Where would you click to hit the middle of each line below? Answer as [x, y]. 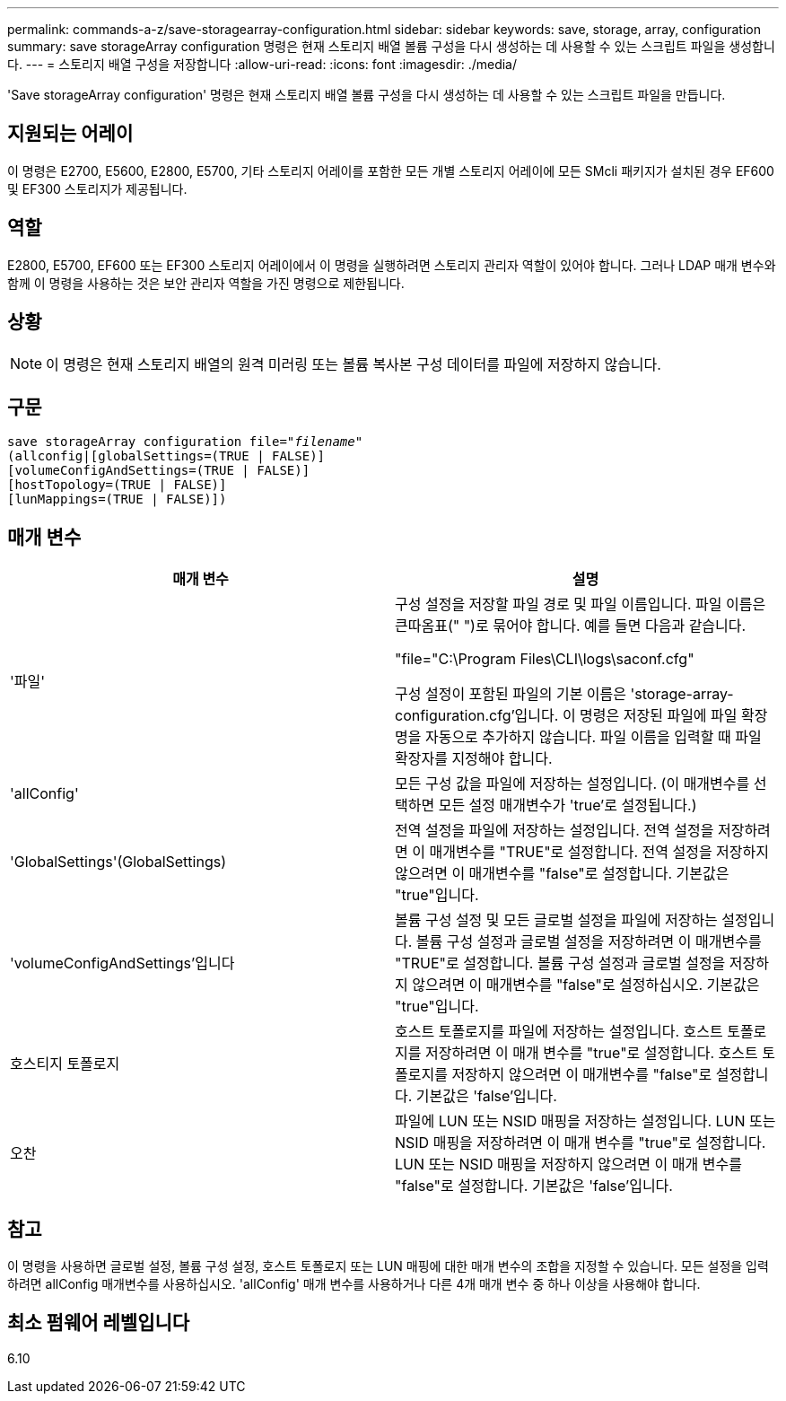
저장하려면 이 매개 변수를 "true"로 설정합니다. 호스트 [591, 1053]
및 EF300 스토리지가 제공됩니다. [97, 188]
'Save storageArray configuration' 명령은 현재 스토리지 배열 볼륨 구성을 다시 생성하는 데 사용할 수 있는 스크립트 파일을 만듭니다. [367, 95]
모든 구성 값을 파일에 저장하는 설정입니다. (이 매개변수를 [572, 784]
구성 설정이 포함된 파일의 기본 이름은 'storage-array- [564, 694]
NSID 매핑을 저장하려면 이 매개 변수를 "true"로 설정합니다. [581, 1143]
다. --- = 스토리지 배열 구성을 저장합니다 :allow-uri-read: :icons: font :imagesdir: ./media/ [262, 64]
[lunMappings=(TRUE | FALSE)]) [117, 499]
